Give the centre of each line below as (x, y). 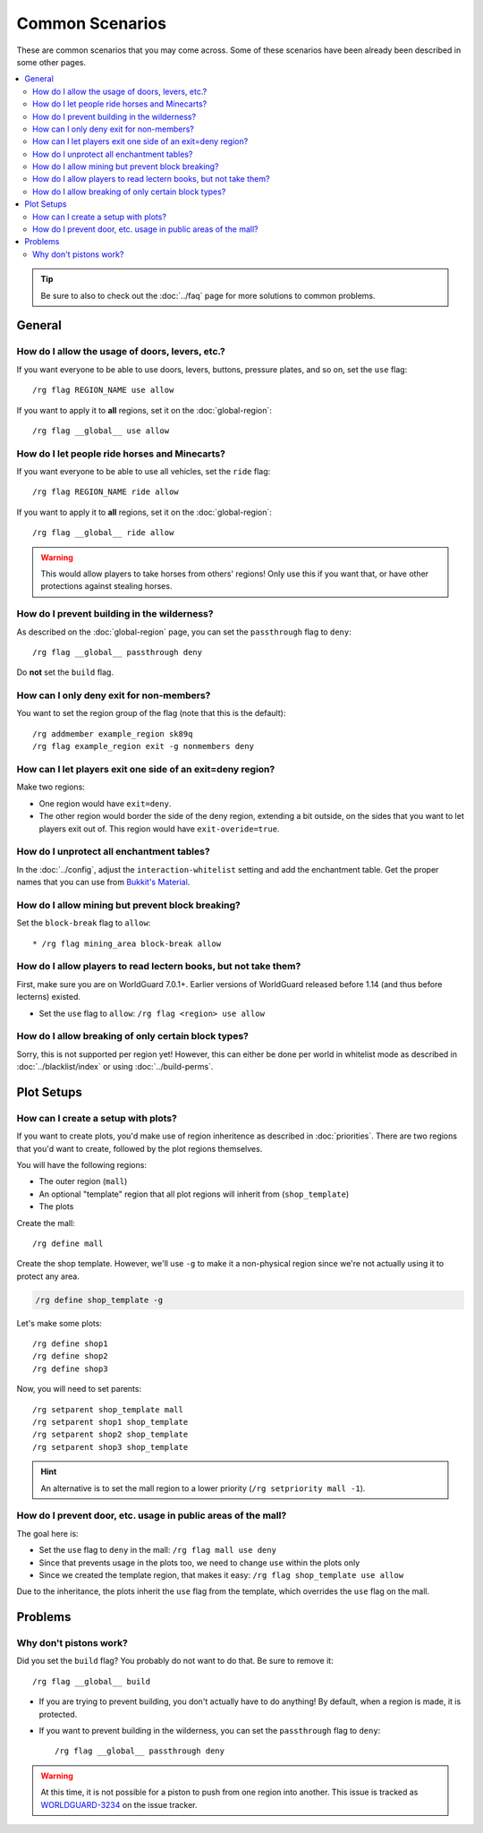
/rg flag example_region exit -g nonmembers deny (144, 746)
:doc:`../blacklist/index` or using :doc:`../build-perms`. (115, 1067)
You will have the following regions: (82, 1165)
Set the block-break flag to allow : (84, 923)
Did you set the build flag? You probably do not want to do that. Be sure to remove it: (175, 1661)
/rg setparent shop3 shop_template (110, 1447)
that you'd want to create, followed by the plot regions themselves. (140, 1148)
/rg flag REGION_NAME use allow (103, 390)
